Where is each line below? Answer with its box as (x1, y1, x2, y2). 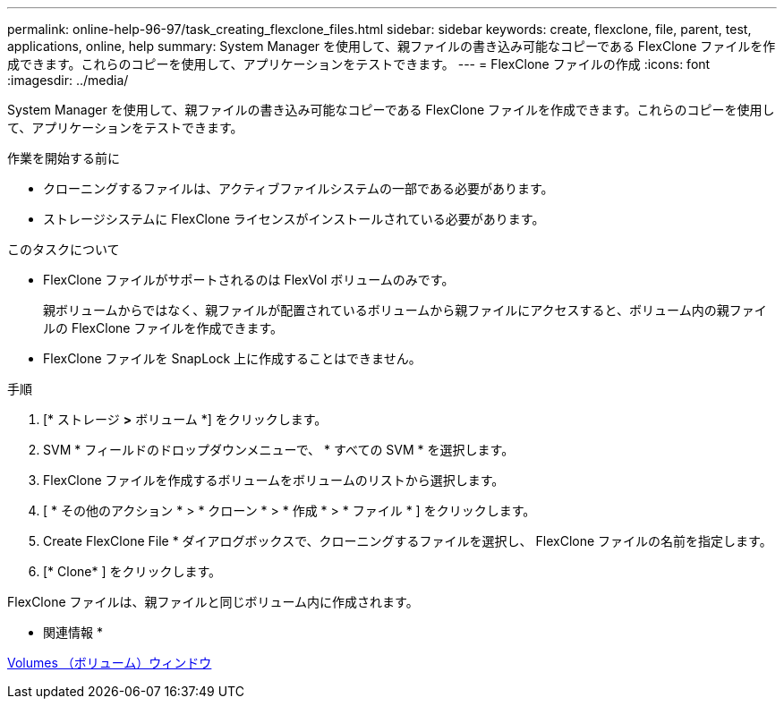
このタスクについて (7, 242, 120, 257)
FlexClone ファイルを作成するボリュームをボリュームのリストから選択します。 (43, 472, 505, 488)
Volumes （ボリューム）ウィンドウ (7, 655, 212, 670)
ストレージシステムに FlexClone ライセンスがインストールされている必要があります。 (43, 211, 545, 226)
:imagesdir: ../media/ (7, 72, 129, 88)
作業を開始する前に (7, 150, 120, 166)
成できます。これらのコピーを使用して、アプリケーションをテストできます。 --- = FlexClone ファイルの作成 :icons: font (7, 56, 711, 72)
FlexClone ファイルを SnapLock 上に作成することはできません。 (43, 351, 422, 366)
